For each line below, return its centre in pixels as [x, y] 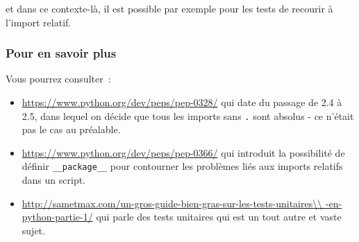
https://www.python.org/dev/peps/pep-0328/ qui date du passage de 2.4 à [182, 102]
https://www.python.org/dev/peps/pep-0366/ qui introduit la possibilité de [183, 152]
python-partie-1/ [57, 217]
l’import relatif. [39, 22]
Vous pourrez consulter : [58, 79]
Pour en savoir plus [61, 53]
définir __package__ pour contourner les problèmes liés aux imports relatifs [182, 166]
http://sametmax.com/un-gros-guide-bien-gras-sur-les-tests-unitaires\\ [172, 203]
